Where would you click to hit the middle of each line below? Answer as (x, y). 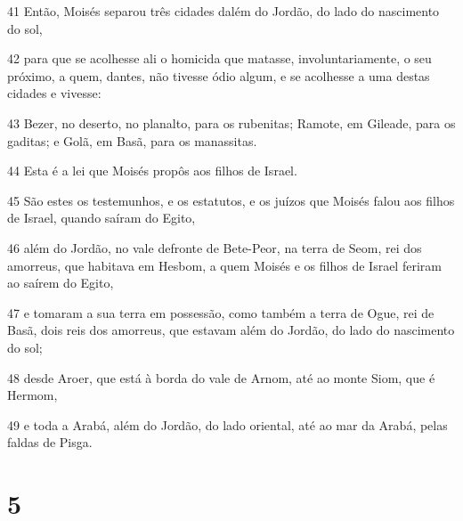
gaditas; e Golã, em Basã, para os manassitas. (132, 140)
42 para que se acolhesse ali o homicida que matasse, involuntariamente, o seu (219, 58)
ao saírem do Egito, (61, 283)
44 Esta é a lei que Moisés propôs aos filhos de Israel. (152, 171)
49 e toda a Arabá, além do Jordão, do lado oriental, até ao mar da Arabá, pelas (227, 424)
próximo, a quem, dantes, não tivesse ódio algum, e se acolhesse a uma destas (219, 75)
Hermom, (32, 395)
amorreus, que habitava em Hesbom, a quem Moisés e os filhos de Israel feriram (224, 265)
